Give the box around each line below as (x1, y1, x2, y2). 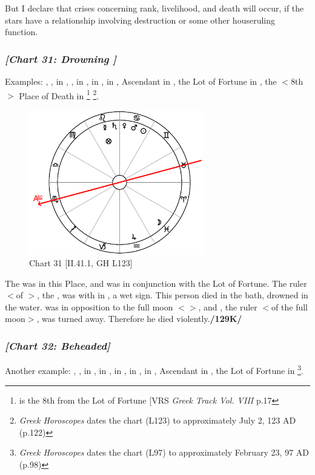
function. (5, 25, 38, 38)
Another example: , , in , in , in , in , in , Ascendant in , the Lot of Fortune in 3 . (5, 362, 303, 376)
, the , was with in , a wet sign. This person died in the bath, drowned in (37, 289, 308, 301)
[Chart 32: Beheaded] (5, 338, 110, 353)
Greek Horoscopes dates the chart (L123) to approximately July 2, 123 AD (19, 414, 296, 427)
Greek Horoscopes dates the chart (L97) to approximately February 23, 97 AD (19, 446, 309, 459)
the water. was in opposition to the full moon (5, 300, 173, 313)
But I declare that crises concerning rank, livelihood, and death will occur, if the (5, 2, 304, 14)
